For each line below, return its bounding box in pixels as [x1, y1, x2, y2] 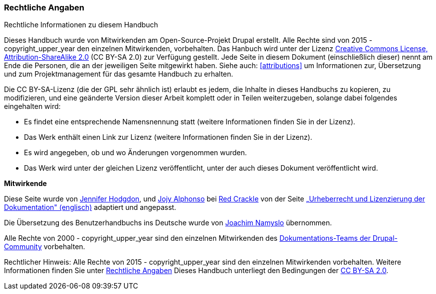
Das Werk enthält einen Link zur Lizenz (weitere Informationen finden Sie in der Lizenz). [24, 133, 312, 142]
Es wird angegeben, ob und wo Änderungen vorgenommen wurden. [24, 148, 247, 157]
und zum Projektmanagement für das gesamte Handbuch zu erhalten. [4, 70, 233, 79]
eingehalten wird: [4, 102, 61, 111]
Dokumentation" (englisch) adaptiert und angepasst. [4, 203, 177, 212]
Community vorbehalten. [4, 242, 85, 251]
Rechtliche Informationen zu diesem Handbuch [4, 20, 158, 29]
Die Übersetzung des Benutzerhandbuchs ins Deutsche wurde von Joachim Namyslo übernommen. [4, 218, 332, 227]
